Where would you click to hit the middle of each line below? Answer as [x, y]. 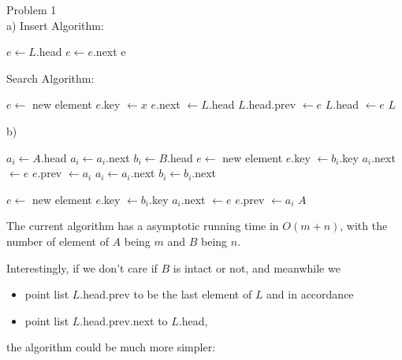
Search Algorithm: [50, 78]
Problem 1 [32, 9]
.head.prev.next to [124, 320]
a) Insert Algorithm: [55, 25]
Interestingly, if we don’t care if [82, 267]
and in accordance [310, 294]
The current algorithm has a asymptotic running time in [143, 226]
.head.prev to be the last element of [166, 294]
